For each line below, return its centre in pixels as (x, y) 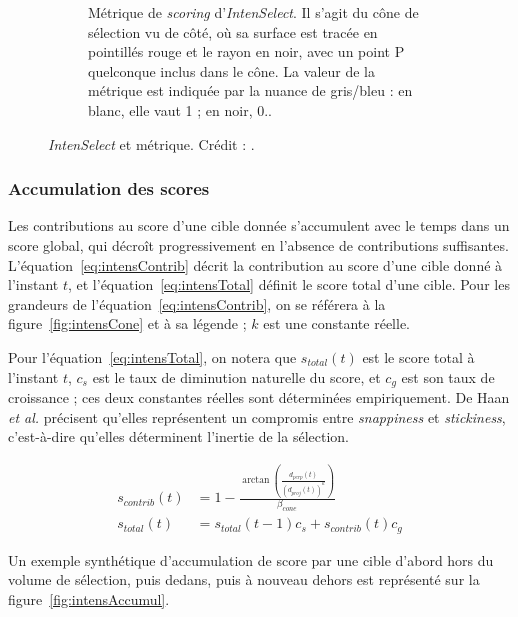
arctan (256, 480)
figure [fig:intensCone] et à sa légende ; (127, 323)
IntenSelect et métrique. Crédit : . (151, 143)
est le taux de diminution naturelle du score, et (236, 376)
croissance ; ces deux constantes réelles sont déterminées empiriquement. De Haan (259, 396)
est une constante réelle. (336, 323)
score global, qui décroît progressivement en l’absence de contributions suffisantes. (258, 244)
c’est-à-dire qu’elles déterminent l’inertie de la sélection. (178, 436)
